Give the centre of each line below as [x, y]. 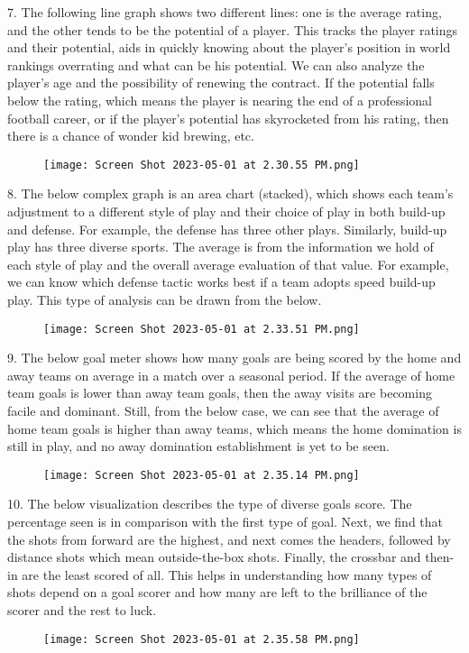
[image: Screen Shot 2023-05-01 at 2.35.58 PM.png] [202, 639]
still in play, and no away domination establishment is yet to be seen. [198, 446]
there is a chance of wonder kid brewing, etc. [131, 136]
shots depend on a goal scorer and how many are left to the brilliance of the [217, 592]
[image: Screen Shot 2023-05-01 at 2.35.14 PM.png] [202, 475]
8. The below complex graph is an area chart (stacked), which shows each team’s [230, 193]
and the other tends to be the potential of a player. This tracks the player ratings [233, 29]
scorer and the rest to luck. [82, 610]
